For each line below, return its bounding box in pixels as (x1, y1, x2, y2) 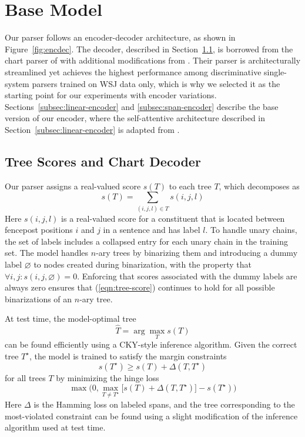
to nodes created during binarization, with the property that (33, 258, 252, 270)
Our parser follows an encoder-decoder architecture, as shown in (5, 31, 236, 44)
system (5, 77, 29, 89)
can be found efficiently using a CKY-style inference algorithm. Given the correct (5, 338, 297, 351)
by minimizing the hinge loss (56, 371, 159, 383)
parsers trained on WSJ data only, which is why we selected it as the (32, 77, 280, 89)
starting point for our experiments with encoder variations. (5, 89, 217, 101)
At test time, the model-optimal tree (5, 312, 136, 325)
